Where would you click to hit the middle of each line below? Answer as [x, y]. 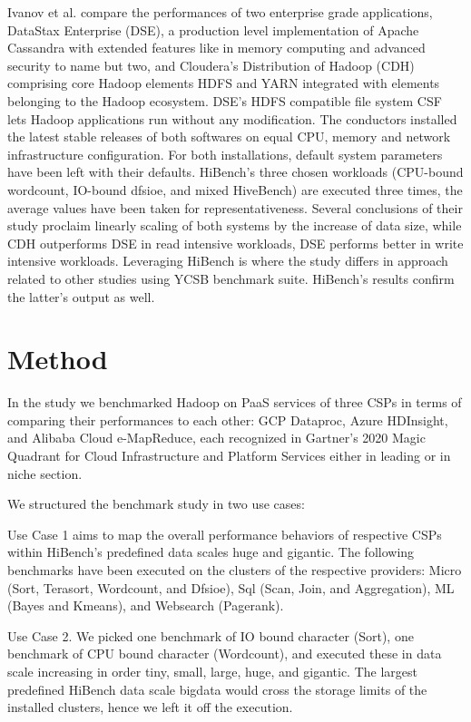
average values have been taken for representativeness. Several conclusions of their [235, 207]
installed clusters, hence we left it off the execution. [150, 707]
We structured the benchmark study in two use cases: [156, 504]
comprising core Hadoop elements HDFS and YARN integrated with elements [224, 83]
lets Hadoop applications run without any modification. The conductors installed [232, 118]
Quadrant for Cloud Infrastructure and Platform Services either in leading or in [229, 455]
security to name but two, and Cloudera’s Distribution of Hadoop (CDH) [211, 65]
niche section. [45, 473]
